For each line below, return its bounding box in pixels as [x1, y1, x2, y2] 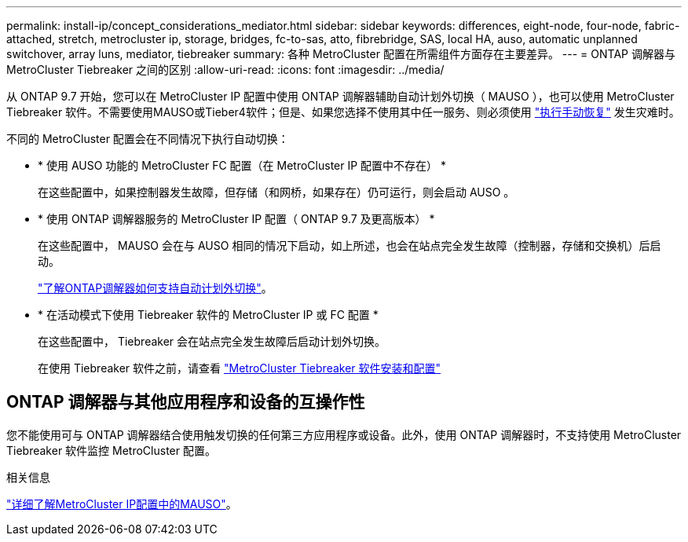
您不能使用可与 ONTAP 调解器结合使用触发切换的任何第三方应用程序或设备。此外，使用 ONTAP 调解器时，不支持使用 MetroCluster [6, 427, 682, 441]
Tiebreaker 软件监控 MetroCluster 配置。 [6, 443, 216, 457]
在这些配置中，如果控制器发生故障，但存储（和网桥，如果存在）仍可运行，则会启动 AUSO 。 [38, 185, 515, 199]
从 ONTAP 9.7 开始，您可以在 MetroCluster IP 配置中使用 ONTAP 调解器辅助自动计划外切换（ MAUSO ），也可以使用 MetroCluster [6, 90, 675, 103]
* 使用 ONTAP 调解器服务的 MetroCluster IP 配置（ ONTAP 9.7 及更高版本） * [38, 212, 435, 225]
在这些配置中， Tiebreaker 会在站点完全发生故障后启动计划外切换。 [38, 335, 386, 348]
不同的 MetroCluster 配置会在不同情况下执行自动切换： [6, 132, 289, 145]
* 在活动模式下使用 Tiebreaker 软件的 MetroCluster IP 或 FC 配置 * [38, 308, 379, 321]
